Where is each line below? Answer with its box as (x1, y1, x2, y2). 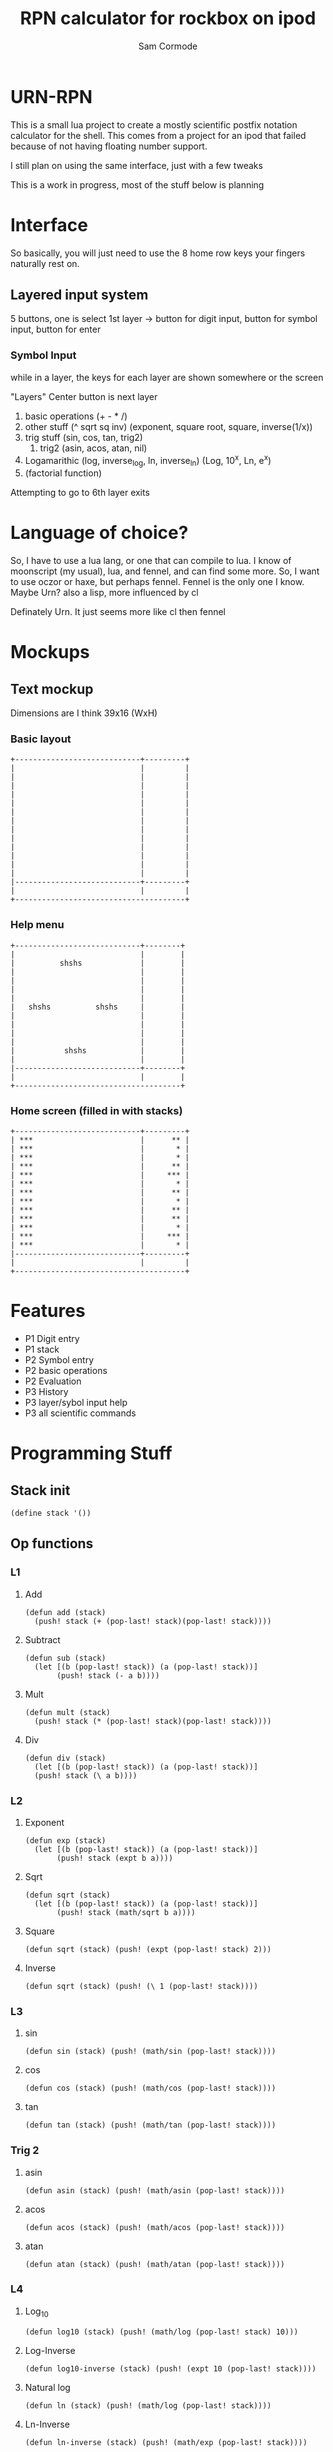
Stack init (10, 1482, 71, 1499)
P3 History (24, 1385, 69, 1397)
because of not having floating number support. (10, 140, 208, 152)
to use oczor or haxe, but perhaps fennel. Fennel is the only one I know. (10, 576, 305, 588)
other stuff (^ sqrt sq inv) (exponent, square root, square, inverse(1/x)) (24, 420, 313, 432)
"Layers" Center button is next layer (10, 390, 158, 402)
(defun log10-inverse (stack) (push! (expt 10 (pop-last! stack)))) (24, 2363, 317, 2374)
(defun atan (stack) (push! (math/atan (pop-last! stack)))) (24, 2259, 286, 2269)
